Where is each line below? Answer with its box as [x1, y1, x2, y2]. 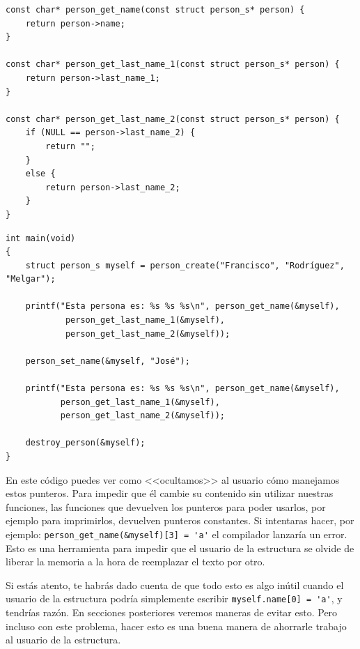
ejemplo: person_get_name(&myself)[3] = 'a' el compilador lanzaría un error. [6, 526, 347, 541]
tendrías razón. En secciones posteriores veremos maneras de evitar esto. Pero [6, 605, 338, 620]
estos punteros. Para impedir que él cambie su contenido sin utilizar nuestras [6, 486, 334, 501]
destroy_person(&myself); [25, 438, 146, 448]
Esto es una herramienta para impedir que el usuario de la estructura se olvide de [6, 540, 354, 555]
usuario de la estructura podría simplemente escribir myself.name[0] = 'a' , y [6, 591, 343, 606]
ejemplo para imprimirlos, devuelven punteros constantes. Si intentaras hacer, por [6, 513, 354, 528]
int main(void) [6, 233, 76, 243]
